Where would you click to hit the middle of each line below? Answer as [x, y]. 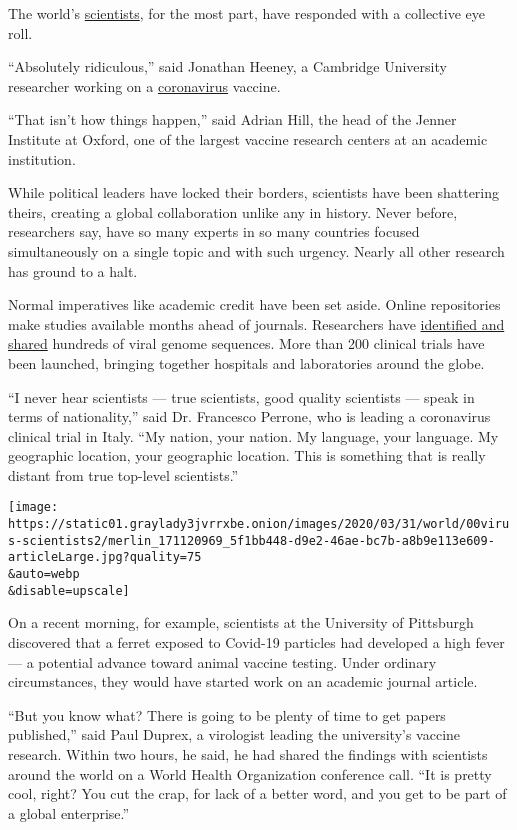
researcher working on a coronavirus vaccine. [144, 85]
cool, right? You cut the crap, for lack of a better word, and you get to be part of [257, 793]
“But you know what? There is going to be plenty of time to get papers [227, 714]
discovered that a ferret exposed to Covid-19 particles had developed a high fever [256, 642]
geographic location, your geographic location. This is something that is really [247, 455]
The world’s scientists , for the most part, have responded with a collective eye [246, 13]
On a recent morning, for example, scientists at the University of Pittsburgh [241, 622]
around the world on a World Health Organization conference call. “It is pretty [250, 773]
